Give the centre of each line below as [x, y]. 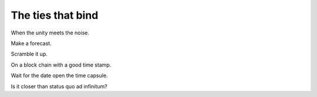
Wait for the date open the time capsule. [59, 75]
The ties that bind [55, 15]
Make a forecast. [31, 43]
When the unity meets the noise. [50, 33]
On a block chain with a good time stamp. [61, 65]
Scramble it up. [29, 54]
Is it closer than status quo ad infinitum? [59, 86]
